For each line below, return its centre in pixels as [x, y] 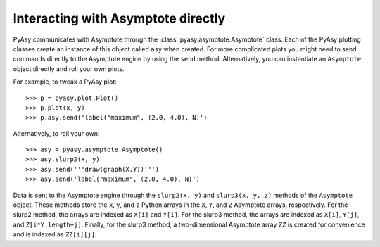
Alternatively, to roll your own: [56, 133]
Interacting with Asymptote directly [119, 18]
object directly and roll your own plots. [69, 69]
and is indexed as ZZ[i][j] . [55, 234]
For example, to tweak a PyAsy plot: [65, 82]
